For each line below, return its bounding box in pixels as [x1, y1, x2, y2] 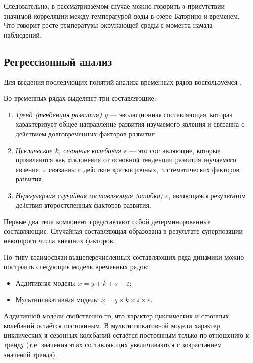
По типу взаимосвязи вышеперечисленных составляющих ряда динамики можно [4, 251, 244, 262]
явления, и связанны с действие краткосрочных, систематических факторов [15, 164, 240, 174]
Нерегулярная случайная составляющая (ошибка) [15, 190, 163, 200]
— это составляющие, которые [129, 145, 221, 155]
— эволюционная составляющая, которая [110, 109, 232, 119]
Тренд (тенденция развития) [15, 109, 102, 119]
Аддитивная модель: [15, 278, 76, 288]
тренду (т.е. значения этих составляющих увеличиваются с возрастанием [4, 340, 222, 350]
